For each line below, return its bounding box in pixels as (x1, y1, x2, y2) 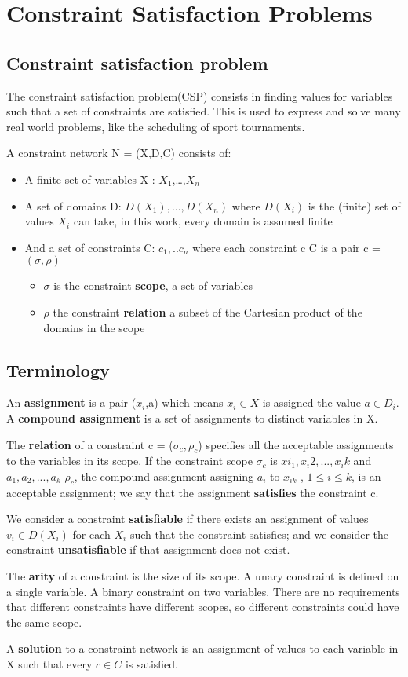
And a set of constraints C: (24, 239, 155, 255)
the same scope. (6, 613, 82, 630)
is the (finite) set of (308, 197, 401, 214)
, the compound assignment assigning (74, 467, 254, 484)
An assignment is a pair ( (6, 394, 137, 411)
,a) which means (145, 394, 224, 411)
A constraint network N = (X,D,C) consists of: (6, 145, 231, 161)
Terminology (6, 357, 110, 382)
